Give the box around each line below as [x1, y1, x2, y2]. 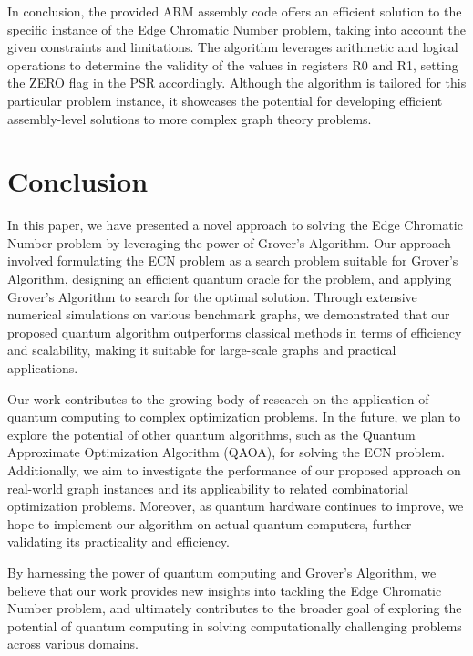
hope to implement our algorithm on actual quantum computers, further [7, 514, 412, 533]
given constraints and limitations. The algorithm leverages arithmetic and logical [7, 37, 458, 57]
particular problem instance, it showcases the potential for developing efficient [7, 90, 443, 109]
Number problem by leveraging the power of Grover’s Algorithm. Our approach [7, 233, 451, 252]
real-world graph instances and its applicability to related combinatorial [7, 478, 408, 497]
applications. [7, 359, 78, 378]
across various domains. [7, 634, 139, 653]
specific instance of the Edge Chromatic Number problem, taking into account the [7, 19, 466, 38]
